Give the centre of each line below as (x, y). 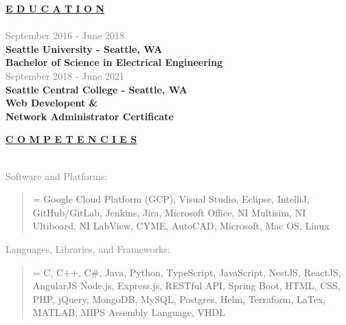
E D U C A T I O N (55, 8)
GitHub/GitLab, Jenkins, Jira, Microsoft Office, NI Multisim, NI (169, 212)
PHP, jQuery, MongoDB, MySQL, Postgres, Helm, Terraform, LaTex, (179, 299)
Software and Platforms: (57, 176)
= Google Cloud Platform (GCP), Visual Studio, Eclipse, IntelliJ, (171, 199)
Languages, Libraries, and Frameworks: (88, 248)
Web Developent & (52, 103)
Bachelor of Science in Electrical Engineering (114, 62)
